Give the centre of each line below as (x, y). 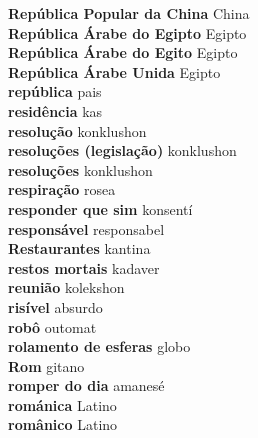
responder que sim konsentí (100, 208)
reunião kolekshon (66, 287)
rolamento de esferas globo (99, 346)
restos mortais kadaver (84, 267)
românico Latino (63, 424)
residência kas (55, 110)
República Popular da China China (129, 13)
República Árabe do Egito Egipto (123, 52)
